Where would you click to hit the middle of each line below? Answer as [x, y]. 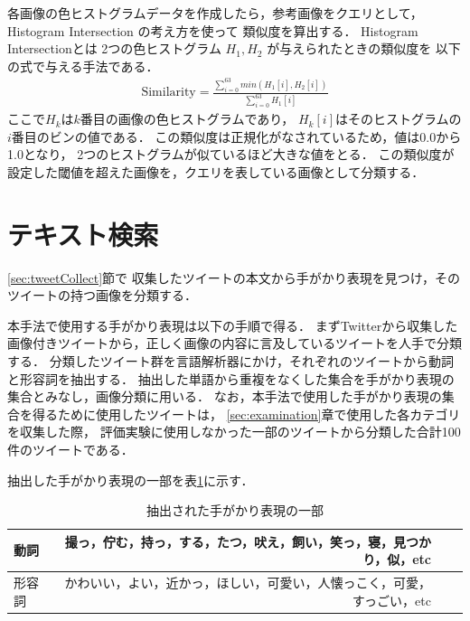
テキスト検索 [83, 234]
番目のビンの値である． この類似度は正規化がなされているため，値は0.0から [236, 136]
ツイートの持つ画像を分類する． [102, 295]
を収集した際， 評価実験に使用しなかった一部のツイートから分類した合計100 [234, 432]
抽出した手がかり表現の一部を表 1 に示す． [131, 480]
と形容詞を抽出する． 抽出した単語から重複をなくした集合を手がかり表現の [231, 378]
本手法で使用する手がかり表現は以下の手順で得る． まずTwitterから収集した [233, 325]
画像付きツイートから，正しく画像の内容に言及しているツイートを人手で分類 [235, 343]
